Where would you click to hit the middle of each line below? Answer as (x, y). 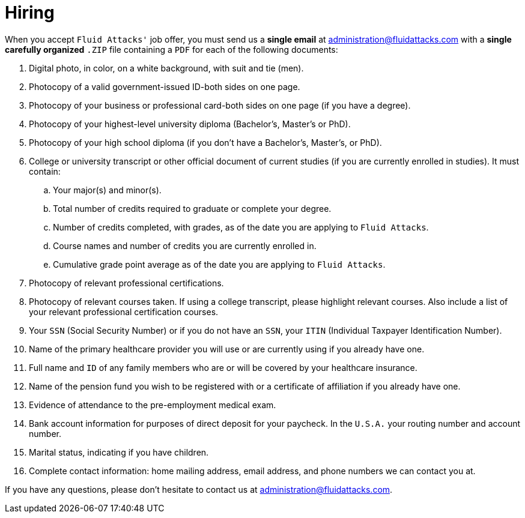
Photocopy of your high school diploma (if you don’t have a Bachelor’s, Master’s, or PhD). (205, 142)
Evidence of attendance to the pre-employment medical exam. (153, 405)
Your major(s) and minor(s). (107, 190)
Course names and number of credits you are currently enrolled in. (185, 245)
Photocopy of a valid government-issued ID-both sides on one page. (165, 86)
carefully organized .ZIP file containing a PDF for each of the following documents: (171, 49)
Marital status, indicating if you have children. (119, 452)
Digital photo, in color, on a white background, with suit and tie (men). (166, 68)
